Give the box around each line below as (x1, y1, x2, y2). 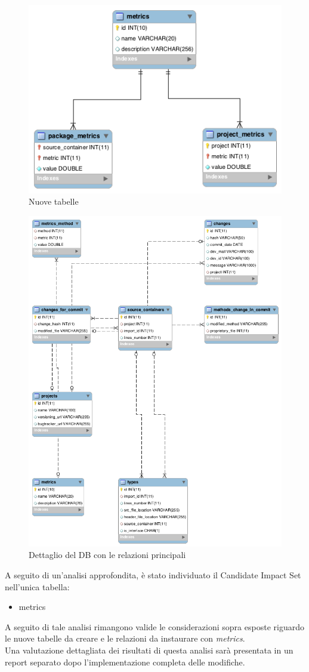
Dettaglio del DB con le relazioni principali (29, 548, 186, 561)
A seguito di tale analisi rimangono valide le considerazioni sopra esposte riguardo (5, 620, 304, 633)
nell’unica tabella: (5, 580, 70, 593)
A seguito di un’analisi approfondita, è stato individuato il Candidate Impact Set (5, 568, 301, 581)
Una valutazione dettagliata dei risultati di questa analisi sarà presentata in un (5, 643, 293, 656)
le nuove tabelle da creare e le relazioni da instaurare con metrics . (5, 632, 245, 645)
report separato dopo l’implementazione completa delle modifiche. (5, 655, 245, 668)
